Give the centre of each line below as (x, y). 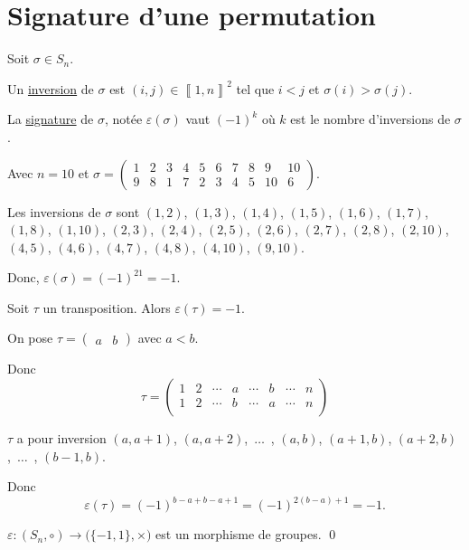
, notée (123, 119)
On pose (30, 338)
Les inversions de (54, 211)
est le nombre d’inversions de (371, 119)
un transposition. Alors (107, 307)
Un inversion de (51, 88)
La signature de (51, 119)
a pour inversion (61, 438)
